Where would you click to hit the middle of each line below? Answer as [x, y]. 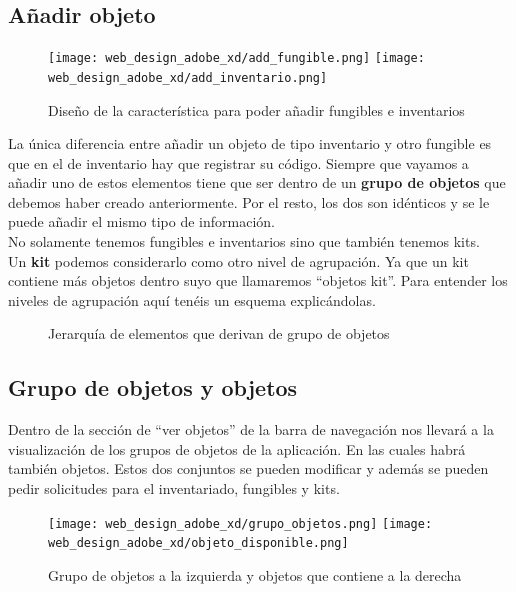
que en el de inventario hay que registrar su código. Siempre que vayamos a [238, 162]
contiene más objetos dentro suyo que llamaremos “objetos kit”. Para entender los [258, 280]
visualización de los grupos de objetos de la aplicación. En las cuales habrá [237, 448]
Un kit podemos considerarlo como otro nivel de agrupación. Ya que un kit [238, 260]
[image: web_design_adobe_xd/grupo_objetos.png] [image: [240, 523]
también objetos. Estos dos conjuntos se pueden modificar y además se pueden [248, 468]
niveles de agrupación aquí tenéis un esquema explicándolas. [192, 299]
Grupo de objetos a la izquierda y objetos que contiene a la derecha [255, 574]
